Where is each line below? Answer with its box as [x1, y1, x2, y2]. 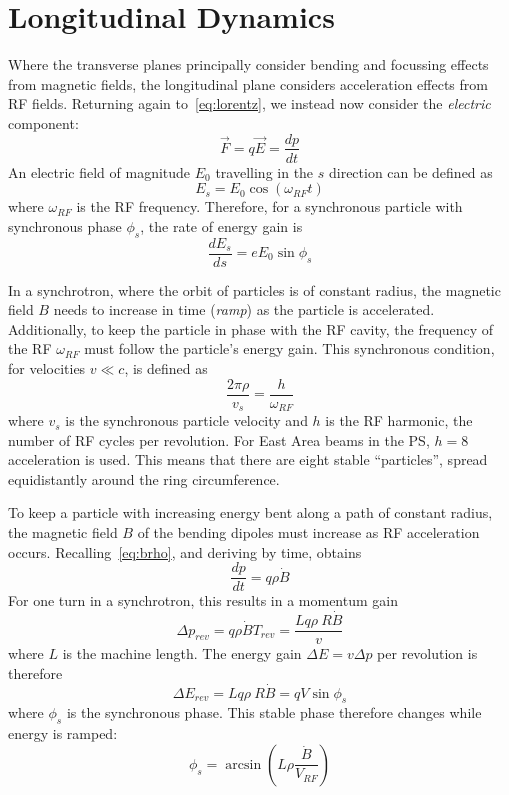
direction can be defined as [328, 161, 493, 182]
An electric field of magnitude [8, 161, 191, 182]
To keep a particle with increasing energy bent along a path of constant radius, [8, 502, 493, 523]
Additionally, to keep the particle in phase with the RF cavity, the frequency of [8, 318, 494, 339]
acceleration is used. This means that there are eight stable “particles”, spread [8, 449, 488, 470]
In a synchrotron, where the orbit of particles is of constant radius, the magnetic [8, 279, 501, 300]
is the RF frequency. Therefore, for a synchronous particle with [76, 196, 463, 217]
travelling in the [215, 161, 314, 182]
